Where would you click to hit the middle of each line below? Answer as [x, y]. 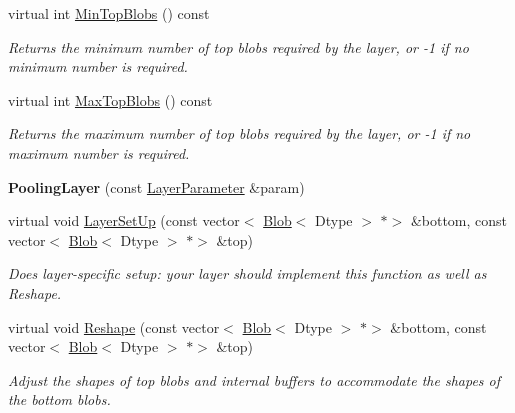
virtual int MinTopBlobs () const [109, 13]
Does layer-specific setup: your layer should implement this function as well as [247, 273]
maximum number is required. [99, 152]
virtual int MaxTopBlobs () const [110, 99]
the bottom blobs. [59, 399]
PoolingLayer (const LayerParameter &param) [156, 186]
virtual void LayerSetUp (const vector [124, 220]
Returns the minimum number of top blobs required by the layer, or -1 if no [238, 46]
